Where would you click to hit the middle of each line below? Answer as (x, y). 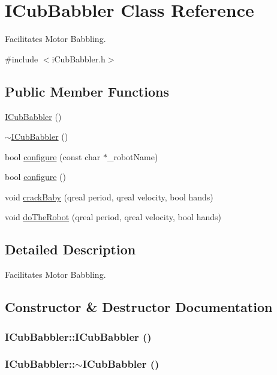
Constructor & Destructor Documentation (139, 307)
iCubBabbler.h (79, 58)
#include (22, 58)
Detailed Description (70, 249)
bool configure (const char (53, 156)
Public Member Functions (87, 91)
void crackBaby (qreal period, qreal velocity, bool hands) (109, 196)
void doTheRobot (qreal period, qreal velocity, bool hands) (113, 217)
